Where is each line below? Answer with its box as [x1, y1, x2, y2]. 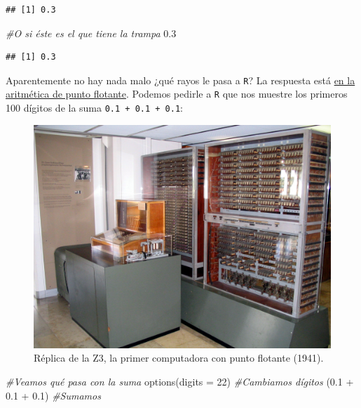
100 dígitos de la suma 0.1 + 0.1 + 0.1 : [6, 100, 183, 115]
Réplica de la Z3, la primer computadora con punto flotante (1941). [34, 350, 324, 365]
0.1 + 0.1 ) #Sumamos [6, 388, 101, 402]
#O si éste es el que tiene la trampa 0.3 [6, 25, 177, 40]
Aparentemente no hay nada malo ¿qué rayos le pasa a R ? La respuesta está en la [6, 72, 355, 87]
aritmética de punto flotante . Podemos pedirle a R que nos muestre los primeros [6, 86, 348, 101]
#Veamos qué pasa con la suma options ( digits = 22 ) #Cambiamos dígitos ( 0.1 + [6, 374, 354, 388]
